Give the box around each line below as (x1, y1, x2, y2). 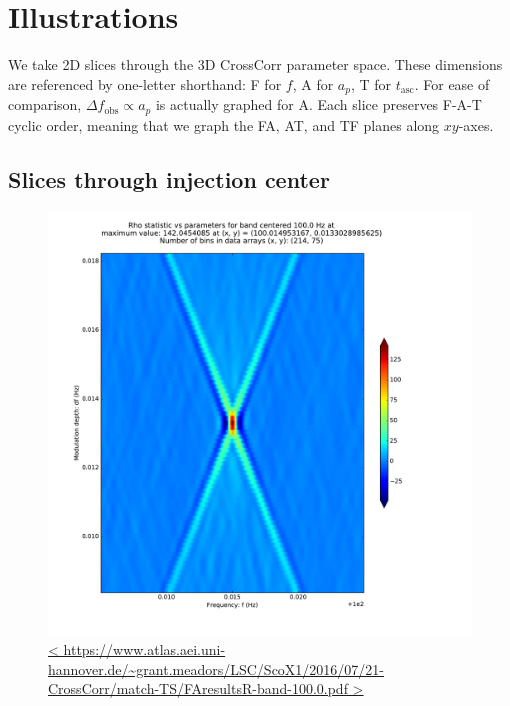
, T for (350, 73, 392, 94)
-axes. (458, 114, 494, 135)
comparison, (8, 94, 82, 115)
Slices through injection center (8, 163, 330, 194)
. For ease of (414, 73, 490, 94)
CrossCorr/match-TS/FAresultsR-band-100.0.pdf (48, 678, 348, 699)
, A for (292, 73, 334, 94)
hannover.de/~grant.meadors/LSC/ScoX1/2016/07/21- (48, 658, 385, 679)
